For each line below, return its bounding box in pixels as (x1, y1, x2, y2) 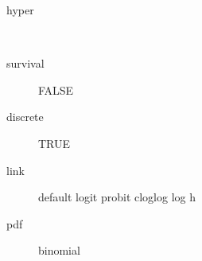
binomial (38, 242, 80, 259)
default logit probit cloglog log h (38, 189, 196, 205)
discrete (6, 108, 44, 125)
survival (6, 55, 45, 72)
